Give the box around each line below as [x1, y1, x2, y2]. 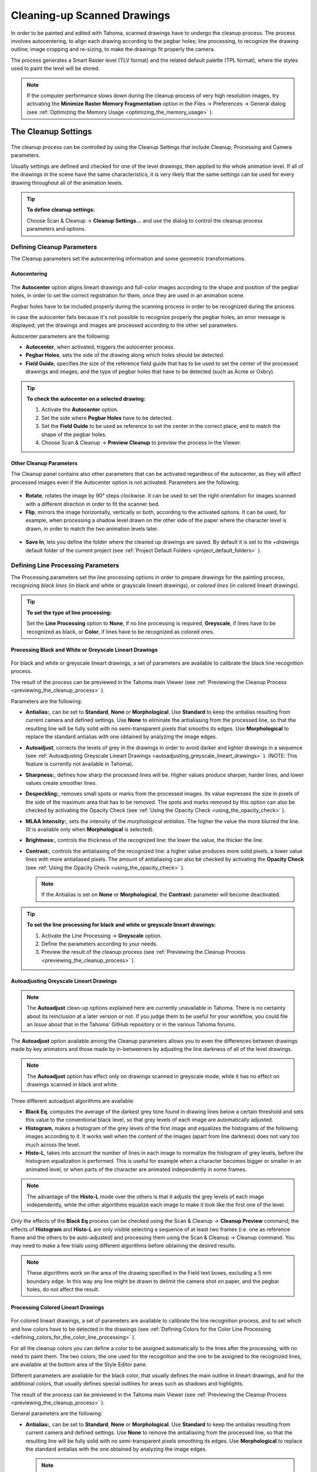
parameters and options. [26, 226, 86, 233]
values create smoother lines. [25, 780, 97, 787]
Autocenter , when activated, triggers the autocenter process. [25, 343, 176, 350]
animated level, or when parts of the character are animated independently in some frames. [25, 1166, 247, 1173]
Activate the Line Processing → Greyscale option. [41, 932, 162, 939]
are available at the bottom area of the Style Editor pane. [11, 1361, 148, 1368]
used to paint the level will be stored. [11, 65, 100, 72]
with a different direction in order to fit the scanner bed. [25, 500, 160, 508]
